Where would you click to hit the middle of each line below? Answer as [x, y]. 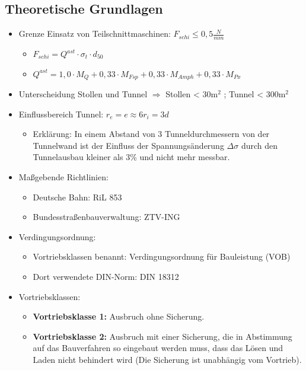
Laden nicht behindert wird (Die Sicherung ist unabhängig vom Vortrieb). [167, 359]
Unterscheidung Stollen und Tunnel [83, 94]
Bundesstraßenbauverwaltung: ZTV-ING [106, 217]
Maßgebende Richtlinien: [63, 177]
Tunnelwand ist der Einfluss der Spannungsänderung [128, 145]
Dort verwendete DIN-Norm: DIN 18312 [106, 277]
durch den [259, 145]
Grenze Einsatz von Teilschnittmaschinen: [95, 34]
